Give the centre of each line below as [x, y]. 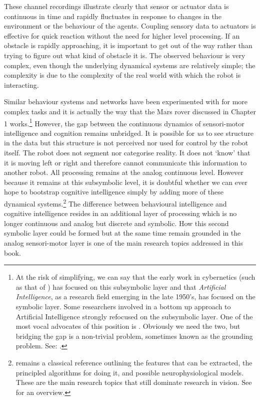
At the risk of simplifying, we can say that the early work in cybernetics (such [135, 277]
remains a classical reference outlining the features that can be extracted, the [134, 362]
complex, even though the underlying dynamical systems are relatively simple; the [130, 65]
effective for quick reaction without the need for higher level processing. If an [122, 35]
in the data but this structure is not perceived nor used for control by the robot [126, 143]
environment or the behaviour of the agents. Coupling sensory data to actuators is [130, 26]
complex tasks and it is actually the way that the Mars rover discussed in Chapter [130, 111]
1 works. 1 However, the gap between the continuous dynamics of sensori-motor [124, 122]
